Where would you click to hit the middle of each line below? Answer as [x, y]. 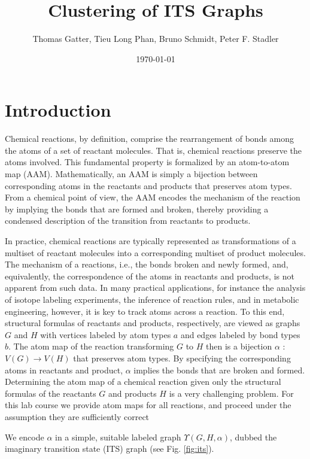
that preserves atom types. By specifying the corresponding [182, 358]
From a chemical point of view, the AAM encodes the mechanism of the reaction [153, 197]
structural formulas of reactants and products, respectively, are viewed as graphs [153, 323]
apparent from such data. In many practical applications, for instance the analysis [155, 288]
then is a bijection [239, 346]
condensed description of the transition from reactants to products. [128, 221]
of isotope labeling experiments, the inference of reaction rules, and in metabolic [152, 299]
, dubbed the [253, 437]
